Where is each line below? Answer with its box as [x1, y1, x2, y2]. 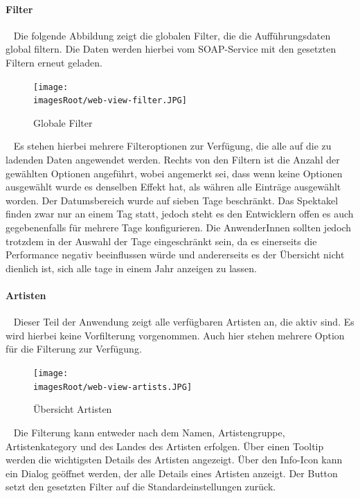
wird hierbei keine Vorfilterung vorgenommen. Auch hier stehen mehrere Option [6, 328, 345, 342]
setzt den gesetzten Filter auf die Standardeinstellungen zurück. [6, 479, 276, 494]
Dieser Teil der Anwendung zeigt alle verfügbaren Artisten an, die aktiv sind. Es [13, 314, 354, 329]
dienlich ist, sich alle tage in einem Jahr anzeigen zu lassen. [6, 260, 257, 275]
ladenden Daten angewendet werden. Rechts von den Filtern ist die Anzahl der [6, 152, 340, 167]
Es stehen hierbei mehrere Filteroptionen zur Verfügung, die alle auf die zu [13, 139, 332, 153]
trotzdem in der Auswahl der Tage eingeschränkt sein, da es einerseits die [6, 233, 317, 248]
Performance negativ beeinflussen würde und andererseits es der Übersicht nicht [6, 247, 345, 262]
